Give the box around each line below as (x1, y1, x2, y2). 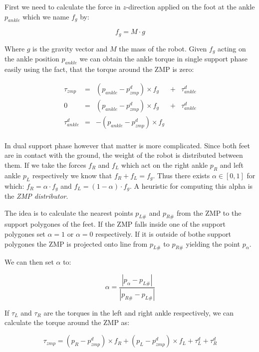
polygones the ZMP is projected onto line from (4, 238, 148, 249)
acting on (218, 43, 246, 53)
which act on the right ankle (121, 160, 208, 170)
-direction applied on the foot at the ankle (126, 1, 255, 11)
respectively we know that (32, 170, 112, 180)
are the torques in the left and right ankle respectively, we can (43, 307, 234, 318)
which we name (22, 11, 69, 21)
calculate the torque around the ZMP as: (4, 317, 130, 328)
